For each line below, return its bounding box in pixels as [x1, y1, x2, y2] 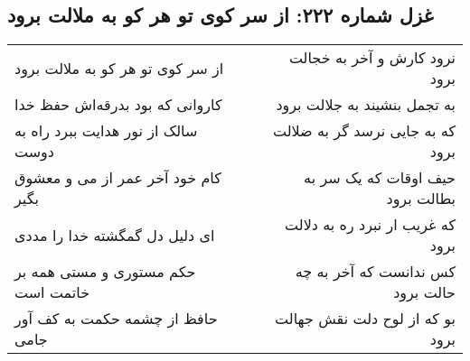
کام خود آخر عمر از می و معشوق [14, 167, 221, 189]
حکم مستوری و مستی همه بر [14, 261, 196, 282]
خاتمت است [14, 282, 90, 303]
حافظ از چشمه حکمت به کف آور [14, 308, 218, 329]
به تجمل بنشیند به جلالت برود [276, 94, 456, 116]
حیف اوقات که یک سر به [304, 167, 456, 189]
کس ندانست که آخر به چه [295, 261, 456, 282]
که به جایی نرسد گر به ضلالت [272, 120, 456, 142]
